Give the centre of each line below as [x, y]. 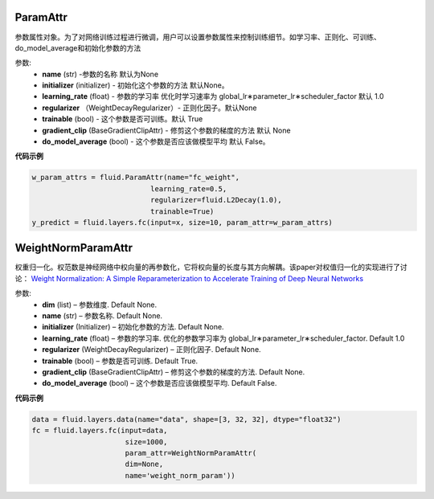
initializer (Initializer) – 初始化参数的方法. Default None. [133, 327]
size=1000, [146, 442]
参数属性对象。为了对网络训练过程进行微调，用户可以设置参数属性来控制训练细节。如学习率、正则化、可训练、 [198, 37]
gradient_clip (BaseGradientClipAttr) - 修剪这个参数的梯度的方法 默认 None [166, 130]
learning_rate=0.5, [188, 188]
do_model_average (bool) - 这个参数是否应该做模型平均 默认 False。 [156, 141]
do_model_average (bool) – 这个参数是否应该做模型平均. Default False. [160, 383]
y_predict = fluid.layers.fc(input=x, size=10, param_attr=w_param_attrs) [182, 222]
